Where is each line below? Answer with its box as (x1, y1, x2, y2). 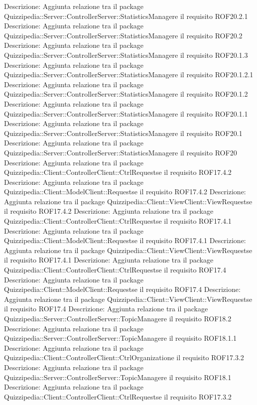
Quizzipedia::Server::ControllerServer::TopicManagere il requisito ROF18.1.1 (4, 333, 237, 343)
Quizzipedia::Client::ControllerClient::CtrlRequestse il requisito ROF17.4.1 (4, 216, 232, 226)
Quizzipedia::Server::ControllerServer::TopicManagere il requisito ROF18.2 (4, 313, 232, 323)
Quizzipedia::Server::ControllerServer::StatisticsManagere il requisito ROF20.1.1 (4, 108, 248, 119)
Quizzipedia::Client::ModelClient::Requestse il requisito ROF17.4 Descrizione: (4, 284, 241, 294)
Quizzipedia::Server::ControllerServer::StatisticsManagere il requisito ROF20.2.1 (4, 10, 248, 21)
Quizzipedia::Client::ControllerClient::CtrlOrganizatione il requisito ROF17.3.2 (4, 352, 244, 363)
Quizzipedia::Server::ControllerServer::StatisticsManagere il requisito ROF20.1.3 (4, 49, 248, 60)
